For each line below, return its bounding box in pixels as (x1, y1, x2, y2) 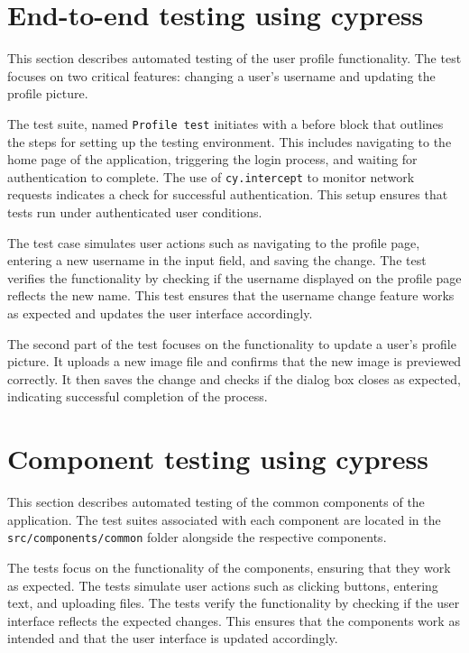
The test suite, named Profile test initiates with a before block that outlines (7, 114, 444, 133)
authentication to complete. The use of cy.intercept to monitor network (7, 167, 415, 186)
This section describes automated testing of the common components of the (7, 492, 425, 511)
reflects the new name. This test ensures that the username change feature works (7, 286, 455, 305)
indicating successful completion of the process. (7, 387, 268, 406)
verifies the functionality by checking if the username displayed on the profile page (7, 268, 462, 287)
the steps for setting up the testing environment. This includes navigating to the (7, 132, 452, 151)
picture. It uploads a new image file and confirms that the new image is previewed (7, 352, 462, 371)
